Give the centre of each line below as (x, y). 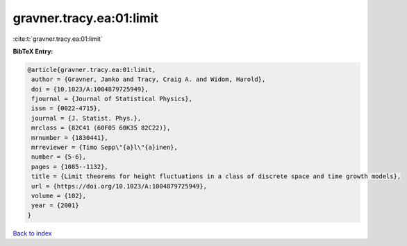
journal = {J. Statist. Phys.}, (86, 118)
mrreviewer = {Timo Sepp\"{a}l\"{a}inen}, (105, 148)
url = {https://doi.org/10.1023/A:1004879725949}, (119, 186)
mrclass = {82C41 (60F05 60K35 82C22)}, (101, 128)
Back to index (32, 233)
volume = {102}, (59, 196)
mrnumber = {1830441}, (70, 138)
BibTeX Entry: (33, 51)
